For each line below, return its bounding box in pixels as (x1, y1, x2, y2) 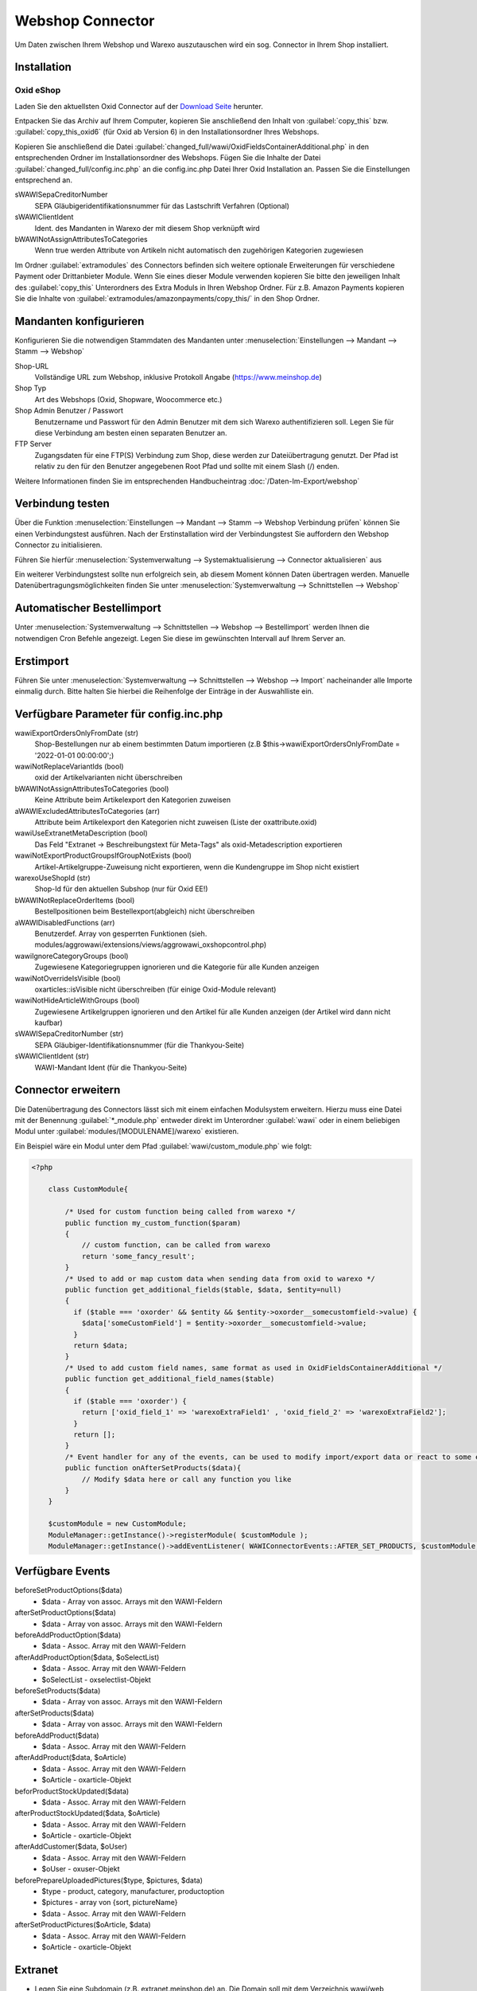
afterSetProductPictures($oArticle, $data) (14, 1920, 151, 1930)
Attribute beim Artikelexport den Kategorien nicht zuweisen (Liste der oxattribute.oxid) (34, 817, 317, 827)
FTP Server (14, 439, 52, 449)
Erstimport (14, 654, 69, 668)
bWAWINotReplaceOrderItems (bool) (14, 895, 135, 905)
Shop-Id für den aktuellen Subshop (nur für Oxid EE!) (34, 884, 208, 894)
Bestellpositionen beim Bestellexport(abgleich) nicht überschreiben (34, 906, 255, 916)
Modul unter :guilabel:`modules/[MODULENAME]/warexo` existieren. (14, 1127, 239, 1136)
